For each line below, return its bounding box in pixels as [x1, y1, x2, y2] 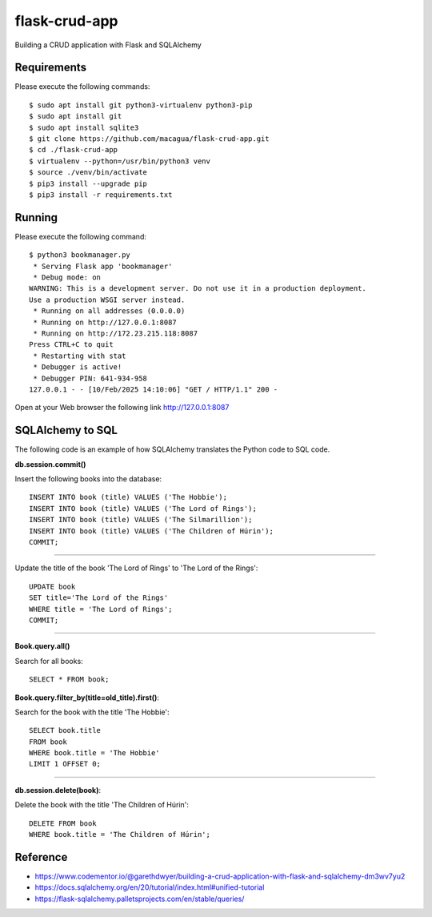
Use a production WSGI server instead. [29, 295, 186, 304]
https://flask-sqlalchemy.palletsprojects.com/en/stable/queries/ [34, 894, 245, 903]
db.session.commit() [14, 459, 86, 469]
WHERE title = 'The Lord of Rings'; [29, 605, 173, 613]
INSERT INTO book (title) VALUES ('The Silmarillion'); [29, 515, 253, 525]
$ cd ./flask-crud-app [29, 145, 118, 155]
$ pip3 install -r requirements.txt [29, 190, 173, 199]
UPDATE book [29, 581, 76, 591]
